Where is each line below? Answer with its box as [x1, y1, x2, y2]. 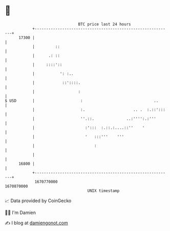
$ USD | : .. [5, 98, 159, 103]
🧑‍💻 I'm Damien [5, 209, 36, 216]
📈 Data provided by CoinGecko [5, 198, 72, 204]
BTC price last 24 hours [78, 22, 131, 27]
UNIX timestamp [87, 188, 120, 193]
